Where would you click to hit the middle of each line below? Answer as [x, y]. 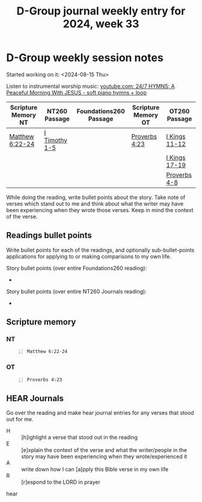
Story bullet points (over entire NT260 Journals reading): [77, 291]
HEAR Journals [35, 398]
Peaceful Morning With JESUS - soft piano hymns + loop [77, 92]
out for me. [20, 419]
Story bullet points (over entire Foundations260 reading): [77, 268]
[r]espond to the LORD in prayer [61, 482]
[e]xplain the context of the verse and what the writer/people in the [104, 450]
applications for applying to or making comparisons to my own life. [89, 256]
